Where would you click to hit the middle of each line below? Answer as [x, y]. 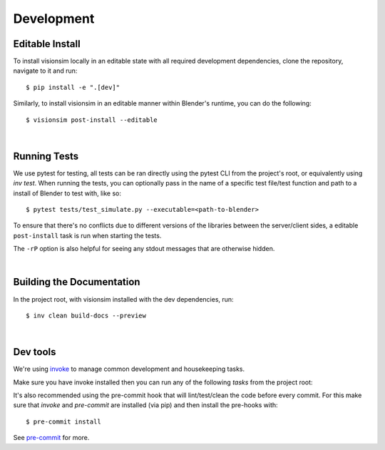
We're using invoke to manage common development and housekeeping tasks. [129, 369]
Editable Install [47, 44]
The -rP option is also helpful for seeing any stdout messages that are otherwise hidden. [144, 249]
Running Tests [46, 156]
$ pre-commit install [63, 421]
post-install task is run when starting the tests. [87, 235]
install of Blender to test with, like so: [67, 193]
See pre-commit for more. [51, 438]
